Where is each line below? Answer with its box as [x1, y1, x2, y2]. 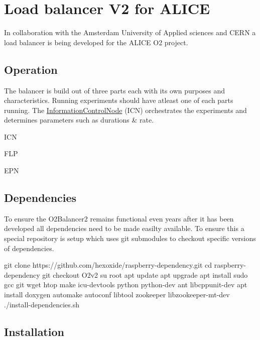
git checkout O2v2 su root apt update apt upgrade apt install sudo [42, 269, 248, 280]
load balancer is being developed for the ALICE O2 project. [4, 37, 188, 47]
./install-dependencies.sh [4, 299, 79, 309]
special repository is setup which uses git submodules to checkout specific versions [4, 233, 256, 244]
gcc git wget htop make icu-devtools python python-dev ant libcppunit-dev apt [4, 279, 247, 290]
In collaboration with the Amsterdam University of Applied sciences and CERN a [4, 27, 256, 38]
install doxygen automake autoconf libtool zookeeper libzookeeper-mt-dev [4, 289, 230, 300]
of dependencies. [4, 243, 54, 253]
